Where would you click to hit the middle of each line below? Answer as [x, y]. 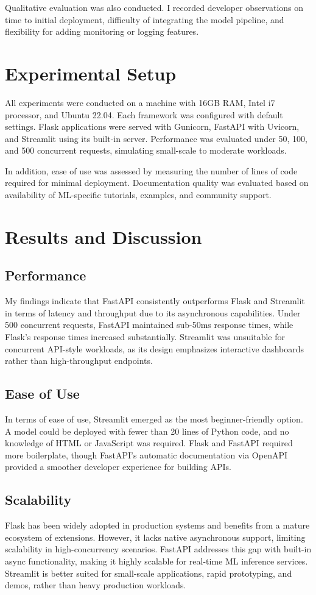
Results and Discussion [104, 236]
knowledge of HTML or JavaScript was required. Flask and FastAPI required [149, 443]
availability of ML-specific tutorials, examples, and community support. [138, 195]
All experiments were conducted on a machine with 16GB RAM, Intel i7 [140, 102]
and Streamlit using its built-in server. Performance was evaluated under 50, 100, [156, 138]
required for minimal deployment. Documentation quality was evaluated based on [157, 183]
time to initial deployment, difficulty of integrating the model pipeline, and [145, 19]
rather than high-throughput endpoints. [79, 361]
